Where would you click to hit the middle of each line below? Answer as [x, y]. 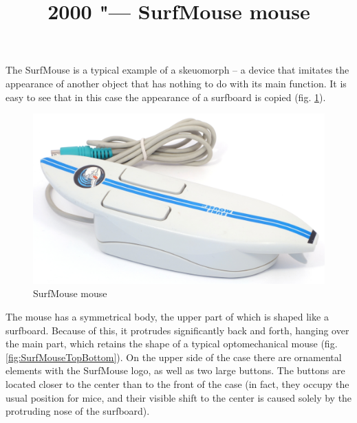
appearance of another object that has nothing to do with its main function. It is [176, 83]
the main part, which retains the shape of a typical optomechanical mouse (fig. [172, 344]
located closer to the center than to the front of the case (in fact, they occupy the [177, 383]
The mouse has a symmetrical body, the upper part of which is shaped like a [167, 316]
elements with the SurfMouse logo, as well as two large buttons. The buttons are [175, 370]
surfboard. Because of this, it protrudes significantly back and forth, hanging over [177, 330]
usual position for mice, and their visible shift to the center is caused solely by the [179, 397]
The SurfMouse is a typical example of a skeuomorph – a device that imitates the [177, 70]
